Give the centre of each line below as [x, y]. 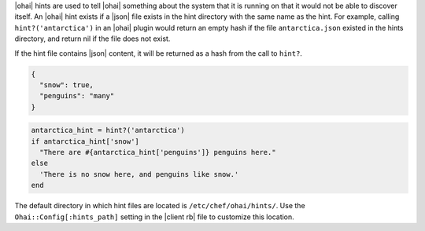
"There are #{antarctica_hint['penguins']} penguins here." [158, 152]
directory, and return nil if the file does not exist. [92, 38]
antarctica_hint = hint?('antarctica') [108, 130]
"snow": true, [67, 85]
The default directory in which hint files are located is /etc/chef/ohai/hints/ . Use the [160, 206]
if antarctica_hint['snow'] [85, 141]
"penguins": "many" [77, 96]
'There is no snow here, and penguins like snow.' [139, 174]
